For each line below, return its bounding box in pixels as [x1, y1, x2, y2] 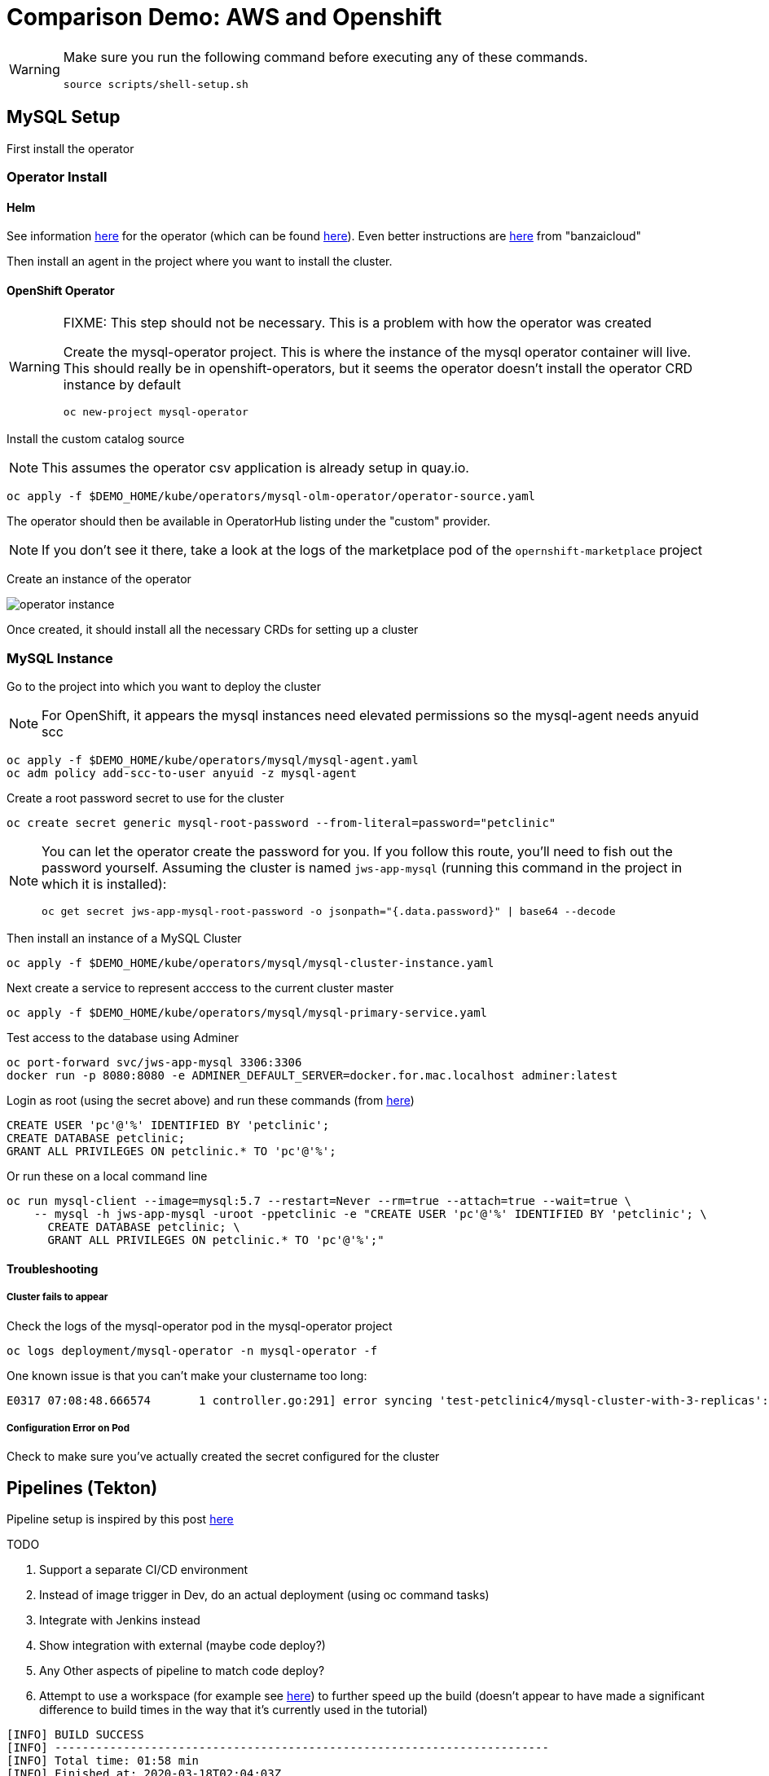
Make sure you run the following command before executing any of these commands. [63, 48, 588, 65]
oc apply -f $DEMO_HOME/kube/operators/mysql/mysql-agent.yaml [7, 754, 419, 767]
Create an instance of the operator [7, 572, 191, 587]
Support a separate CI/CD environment [39, 1563, 248, 1577]
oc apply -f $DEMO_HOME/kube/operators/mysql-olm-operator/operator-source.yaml [7, 490, 536, 503]
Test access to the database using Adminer [7, 1031, 239, 1045]
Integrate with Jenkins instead [39, 1613, 200, 1628]
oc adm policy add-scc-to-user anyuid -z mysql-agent [7, 767, 357, 780]
